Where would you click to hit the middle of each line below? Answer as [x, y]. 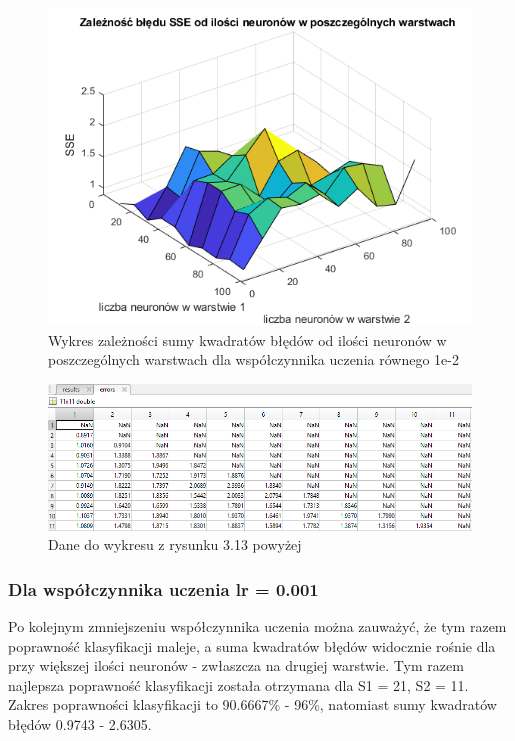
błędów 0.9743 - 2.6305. [80, 724]
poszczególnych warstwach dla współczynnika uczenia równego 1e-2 [253, 359]
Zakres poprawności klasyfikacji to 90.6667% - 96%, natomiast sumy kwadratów [252, 704]
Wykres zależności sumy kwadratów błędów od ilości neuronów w [247, 339]
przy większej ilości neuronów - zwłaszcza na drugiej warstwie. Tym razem [236, 665]
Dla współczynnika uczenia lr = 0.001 [163, 588]
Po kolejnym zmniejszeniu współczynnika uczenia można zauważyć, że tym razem [257, 626]
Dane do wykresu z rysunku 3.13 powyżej [175, 544]
